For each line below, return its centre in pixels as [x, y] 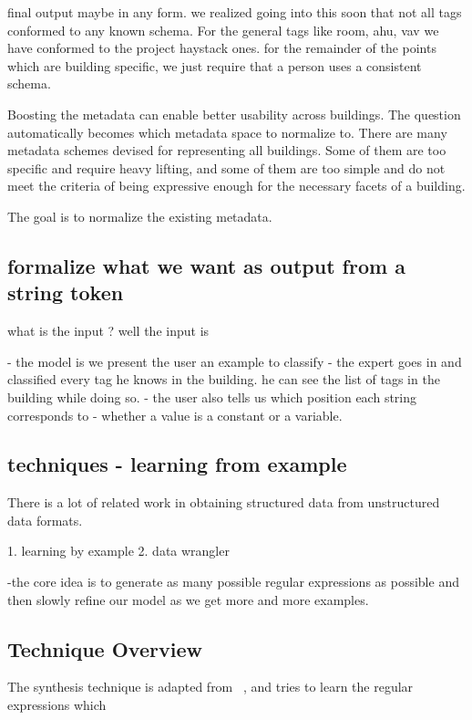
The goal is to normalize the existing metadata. [140, 216]
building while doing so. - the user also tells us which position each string [212, 397]
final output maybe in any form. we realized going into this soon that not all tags [235, 12]
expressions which [57, 705]
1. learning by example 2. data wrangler [118, 551]
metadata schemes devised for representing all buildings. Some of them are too [227, 150]
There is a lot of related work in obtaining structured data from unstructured [224, 502]
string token [66, 292]
